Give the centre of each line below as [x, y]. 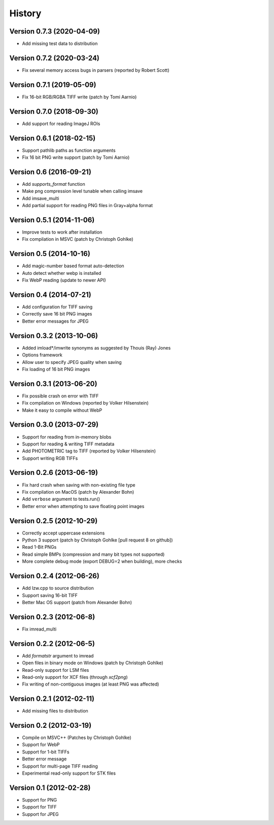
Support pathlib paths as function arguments [69, 150]
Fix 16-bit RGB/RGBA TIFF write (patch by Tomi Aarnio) [79, 97]
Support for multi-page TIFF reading [60, 766]
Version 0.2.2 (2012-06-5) [52, 644]
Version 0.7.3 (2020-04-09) [55, 31]
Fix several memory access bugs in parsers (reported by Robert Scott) [96, 70]
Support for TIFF [39, 807]
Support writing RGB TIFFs [50, 458]
